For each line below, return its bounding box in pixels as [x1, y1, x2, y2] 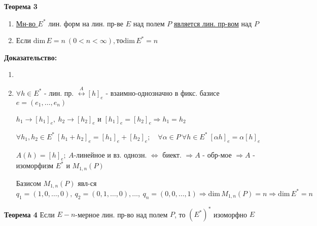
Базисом [16, 177, 41, 188]
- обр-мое [202, 149, 232, 160]
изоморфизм [16, 160, 54, 171]
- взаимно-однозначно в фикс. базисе [105, 87, 220, 98]
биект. [162, 149, 182, 160]
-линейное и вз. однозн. [74, 149, 147, 160]
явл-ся [78, 177, 97, 188]
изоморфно [213, 209, 248, 219]
